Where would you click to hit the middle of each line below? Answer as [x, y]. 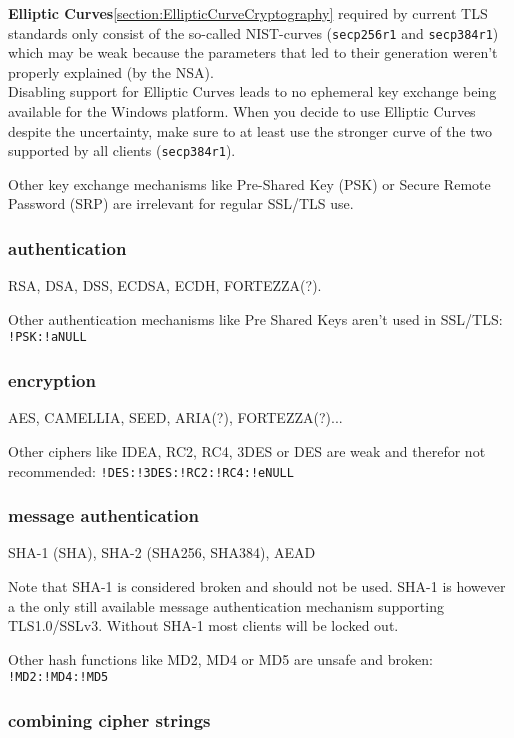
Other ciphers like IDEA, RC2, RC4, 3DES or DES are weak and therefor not [247, 450]
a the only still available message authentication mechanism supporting [226, 605]
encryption [52, 380]
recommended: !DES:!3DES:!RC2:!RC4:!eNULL [151, 470]
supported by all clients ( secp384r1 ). [122, 150]
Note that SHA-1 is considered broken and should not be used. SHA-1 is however [257, 586]
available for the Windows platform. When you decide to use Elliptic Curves [242, 111]
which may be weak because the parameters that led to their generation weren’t [253, 52]
